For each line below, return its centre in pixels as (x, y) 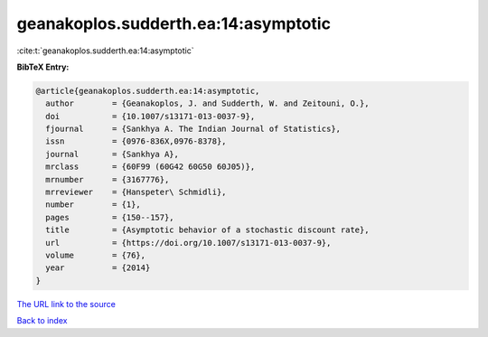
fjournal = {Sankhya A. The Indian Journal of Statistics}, (193, 129)
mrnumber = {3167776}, (108, 179)
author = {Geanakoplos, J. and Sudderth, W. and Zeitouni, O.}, (207, 103)
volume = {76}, (96, 255)
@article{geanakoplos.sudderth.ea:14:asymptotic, (148, 91)
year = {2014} (98, 268)
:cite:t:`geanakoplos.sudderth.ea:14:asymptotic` (105, 51)
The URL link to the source (66, 304)
